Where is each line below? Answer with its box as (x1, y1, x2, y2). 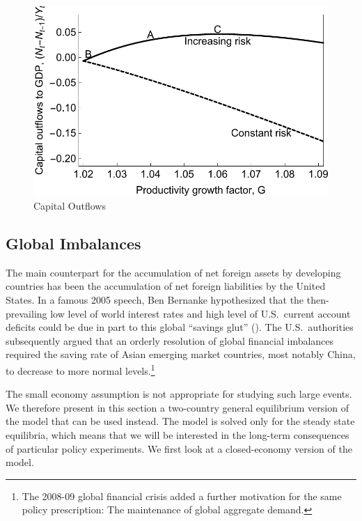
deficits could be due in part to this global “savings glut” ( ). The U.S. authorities (6, 320, 354, 334)
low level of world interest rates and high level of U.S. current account (50, 306, 351, 320)
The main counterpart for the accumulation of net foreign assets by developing (6, 265, 341, 279)
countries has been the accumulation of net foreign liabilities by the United (6, 279, 326, 293)
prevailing (6, 306, 47, 320)
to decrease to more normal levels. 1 (6, 361, 155, 378)
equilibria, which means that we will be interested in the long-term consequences (6, 428, 349, 442)
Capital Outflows (33, 199, 106, 213)
